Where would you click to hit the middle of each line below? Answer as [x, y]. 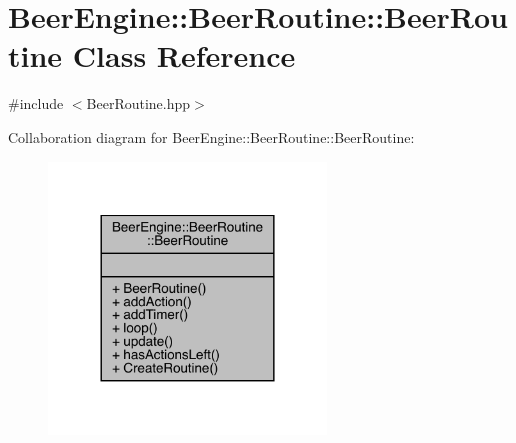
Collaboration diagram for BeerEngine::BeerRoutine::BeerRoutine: [211, 136]
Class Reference [184, 55]
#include [36, 103]
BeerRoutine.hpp [138, 103]
